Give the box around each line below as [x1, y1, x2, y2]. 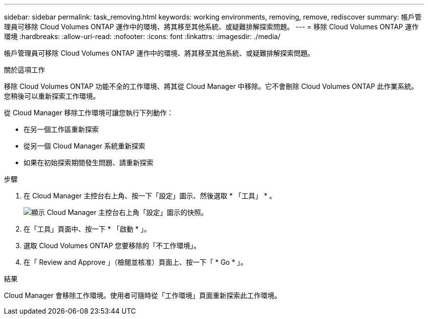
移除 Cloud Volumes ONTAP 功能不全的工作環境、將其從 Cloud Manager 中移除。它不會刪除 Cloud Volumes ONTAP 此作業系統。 [4, 82, 418, 90]
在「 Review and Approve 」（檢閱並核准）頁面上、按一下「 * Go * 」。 [23, 258, 248, 266]
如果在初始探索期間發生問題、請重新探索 [23, 158, 153, 167]
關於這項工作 [4, 65, 45, 74]
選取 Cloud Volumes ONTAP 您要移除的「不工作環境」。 [23, 241, 201, 250]
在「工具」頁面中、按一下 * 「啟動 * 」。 [23, 225, 151, 233]
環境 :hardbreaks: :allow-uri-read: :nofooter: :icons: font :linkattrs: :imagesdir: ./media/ [4, 32, 280, 41]
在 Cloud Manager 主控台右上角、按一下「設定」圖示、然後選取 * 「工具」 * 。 [23, 191, 277, 200]
